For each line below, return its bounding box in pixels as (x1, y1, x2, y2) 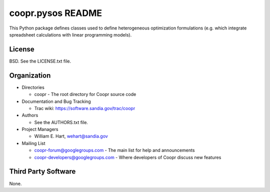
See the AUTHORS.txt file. (34, 119, 88, 125)
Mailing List (21, 140, 45, 146)
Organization (9, 71, 51, 79)
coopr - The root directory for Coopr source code (34, 91, 136, 97)
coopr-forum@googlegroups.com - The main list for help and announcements (34, 147, 195, 153)
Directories (21, 84, 44, 90)
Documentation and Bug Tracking (21, 98, 91, 104)
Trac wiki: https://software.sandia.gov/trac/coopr (34, 105, 135, 111)
